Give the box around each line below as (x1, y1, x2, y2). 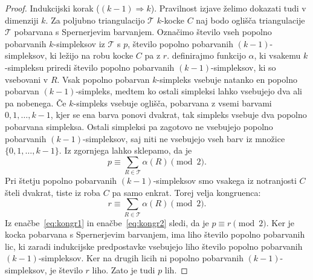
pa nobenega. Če (5, 96, 66, 109)
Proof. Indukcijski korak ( (5, 2, 100, 14)
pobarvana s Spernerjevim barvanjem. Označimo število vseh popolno (14, 25, 272, 38)
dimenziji (5, 13, 39, 26)
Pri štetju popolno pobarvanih (5, 174, 117, 187)
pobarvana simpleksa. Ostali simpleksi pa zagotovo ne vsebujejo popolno (5, 120, 273, 132)
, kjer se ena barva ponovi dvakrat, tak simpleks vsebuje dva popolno (50, 108, 307, 121)
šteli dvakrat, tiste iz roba (5, 186, 101, 198)
